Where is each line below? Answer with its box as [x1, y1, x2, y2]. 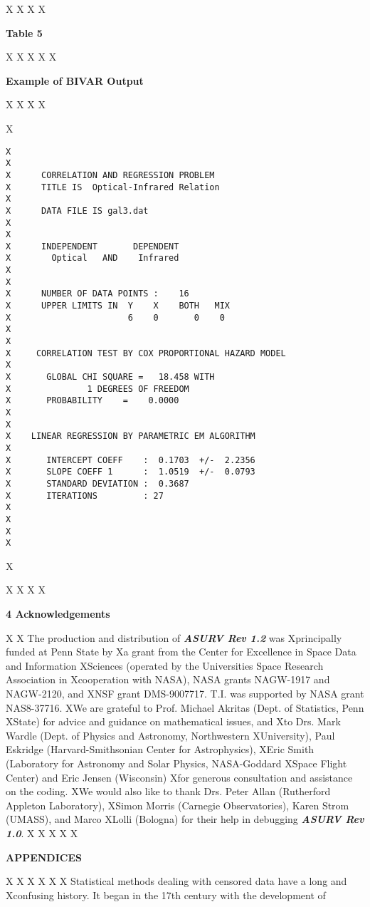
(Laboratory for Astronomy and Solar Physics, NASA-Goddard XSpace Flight [6, 756, 347, 770]
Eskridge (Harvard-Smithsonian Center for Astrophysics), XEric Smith [6, 742, 314, 757]
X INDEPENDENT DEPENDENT [6, 241, 179, 252]
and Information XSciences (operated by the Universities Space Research [6, 658, 324, 673]
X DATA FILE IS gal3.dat [6, 205, 149, 216]
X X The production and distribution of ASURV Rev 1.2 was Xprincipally [6, 630, 342, 645]
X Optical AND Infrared [6, 253, 179, 264]
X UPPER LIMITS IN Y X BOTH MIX [6, 301, 230, 311]
